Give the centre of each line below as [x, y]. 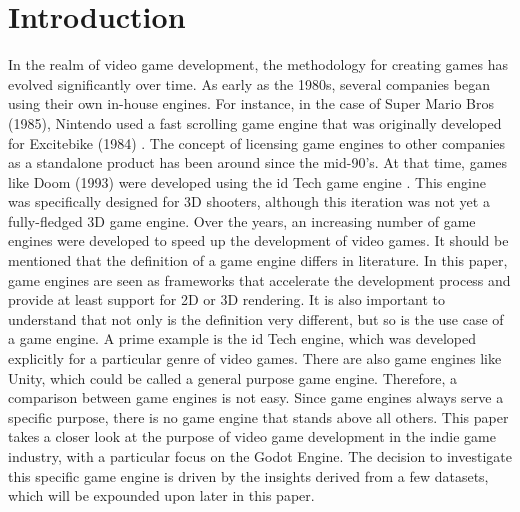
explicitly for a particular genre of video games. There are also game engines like [255, 358]
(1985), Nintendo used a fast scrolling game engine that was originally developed [255, 122]
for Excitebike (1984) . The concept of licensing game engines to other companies [257, 142]
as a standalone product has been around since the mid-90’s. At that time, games [258, 162]
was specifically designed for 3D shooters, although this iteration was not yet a [249, 201]
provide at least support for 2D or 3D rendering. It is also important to [226, 299]
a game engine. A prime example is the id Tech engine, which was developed [242, 338]
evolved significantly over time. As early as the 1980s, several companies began [249, 83]
